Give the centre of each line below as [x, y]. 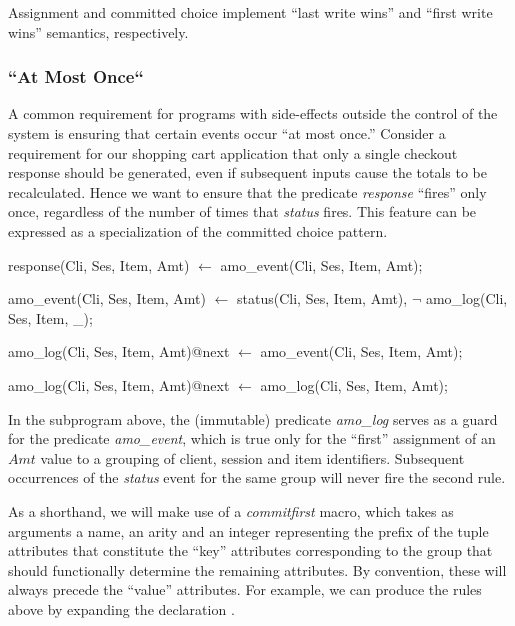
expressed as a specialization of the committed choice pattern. [198, 230]
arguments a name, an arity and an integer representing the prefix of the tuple [248, 530]
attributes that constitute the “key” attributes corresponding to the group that [250, 550]
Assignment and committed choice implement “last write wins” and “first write [250, 12]
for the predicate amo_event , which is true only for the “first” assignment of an [252, 438]
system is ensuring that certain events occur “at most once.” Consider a [227, 133]
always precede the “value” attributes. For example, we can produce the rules [245, 589]
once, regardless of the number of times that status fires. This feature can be [242, 211]
